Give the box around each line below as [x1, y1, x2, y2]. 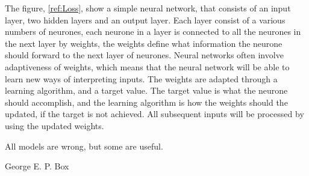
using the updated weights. [5, 119, 104, 132]
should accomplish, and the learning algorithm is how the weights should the [5, 96, 288, 108]
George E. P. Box [5, 160, 69, 172]
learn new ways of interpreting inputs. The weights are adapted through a [5, 72, 278, 85]
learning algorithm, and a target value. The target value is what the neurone [5, 84, 288, 97]
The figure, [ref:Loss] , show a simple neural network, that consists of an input [5, 2, 291, 14]
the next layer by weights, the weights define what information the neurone [5, 37, 282, 49]
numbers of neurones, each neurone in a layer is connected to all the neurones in [5, 25, 301, 38]
